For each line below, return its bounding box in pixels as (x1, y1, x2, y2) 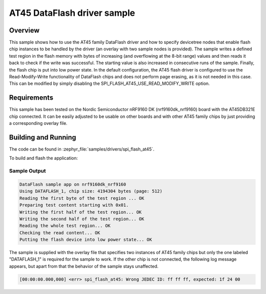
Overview (9, 26, 40, 35)
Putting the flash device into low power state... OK (19, 237, 152, 243)
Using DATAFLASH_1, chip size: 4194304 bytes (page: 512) (19, 188, 163, 194)
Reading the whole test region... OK (19, 223, 111, 229)
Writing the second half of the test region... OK (19, 216, 145, 221)
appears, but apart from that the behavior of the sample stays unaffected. (9, 263, 159, 269)
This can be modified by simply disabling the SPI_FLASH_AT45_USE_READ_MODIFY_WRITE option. (9, 80, 210, 86)
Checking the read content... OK (19, 230, 100, 235)
